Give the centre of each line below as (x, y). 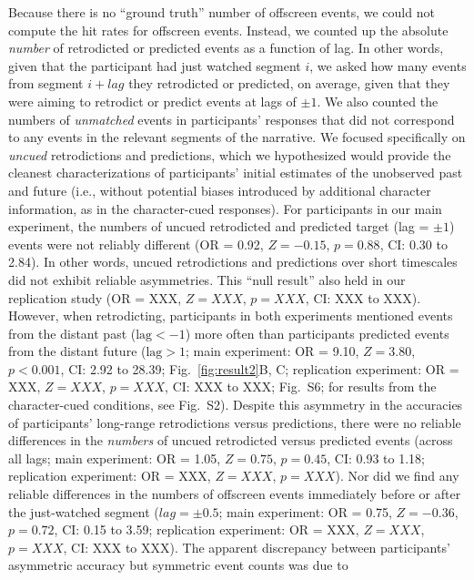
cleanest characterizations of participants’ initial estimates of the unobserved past (236, 173)
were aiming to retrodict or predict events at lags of (152, 101)
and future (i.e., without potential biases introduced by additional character (220, 190)
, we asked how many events (388, 65)
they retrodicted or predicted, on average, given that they (289, 83)
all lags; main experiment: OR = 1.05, (115, 458)
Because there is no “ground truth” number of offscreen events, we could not (222, 12)
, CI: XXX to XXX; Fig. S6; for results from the (301, 387)
